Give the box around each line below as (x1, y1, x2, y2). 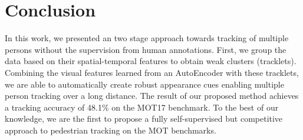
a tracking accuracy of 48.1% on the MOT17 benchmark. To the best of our (5, 101, 279, 113)
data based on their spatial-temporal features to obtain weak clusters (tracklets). (5, 55, 297, 67)
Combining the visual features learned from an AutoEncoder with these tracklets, (5, 66, 299, 78)
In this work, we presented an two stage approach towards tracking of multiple (5, 32, 289, 44)
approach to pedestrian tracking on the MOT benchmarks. (5, 124, 216, 136)
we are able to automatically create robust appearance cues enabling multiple (5, 78, 284, 90)
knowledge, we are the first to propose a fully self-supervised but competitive (5, 112, 283, 125)
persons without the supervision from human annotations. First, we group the (5, 43, 286, 55)
